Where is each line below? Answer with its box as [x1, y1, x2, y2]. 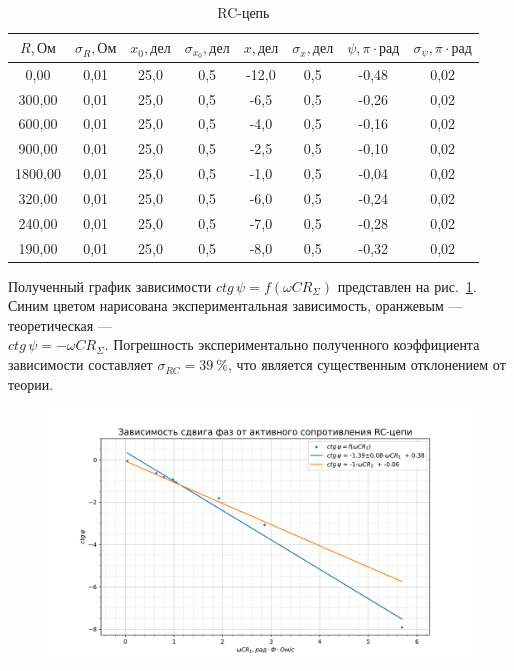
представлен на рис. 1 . [337, 275, 477, 296]
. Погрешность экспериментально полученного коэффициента [104, 334, 480, 355]
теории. [8, 373, 54, 394]
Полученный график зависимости [8, 275, 212, 296]
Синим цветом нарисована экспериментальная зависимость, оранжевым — [8, 295, 463, 316]
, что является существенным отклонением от [228, 354, 506, 375]
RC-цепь [217, 2, 270, 22]
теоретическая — [8, 314, 112, 335]
